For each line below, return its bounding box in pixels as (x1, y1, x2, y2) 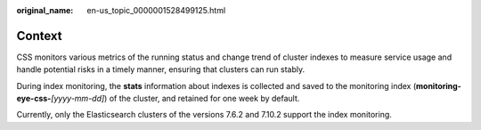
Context (16, 28, 62, 44)
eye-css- (16, 93, 52, 104)
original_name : (16, 5, 74, 15)
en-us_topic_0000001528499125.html (86, 5, 226, 15)
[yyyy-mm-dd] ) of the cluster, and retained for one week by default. (50, 93, 300, 104)
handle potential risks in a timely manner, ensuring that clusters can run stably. (16, 64, 306, 75)
